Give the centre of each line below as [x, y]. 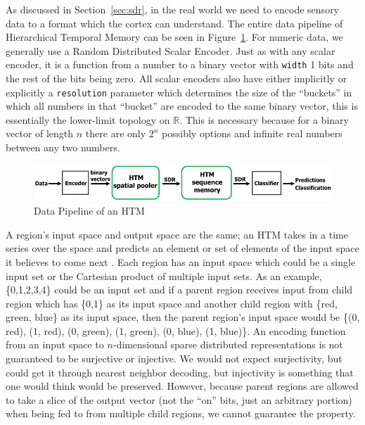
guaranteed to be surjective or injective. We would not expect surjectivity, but [174, 359]
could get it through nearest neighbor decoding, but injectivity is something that [180, 372]
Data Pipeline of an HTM [89, 211]
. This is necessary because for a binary [264, 119]
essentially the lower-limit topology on [88, 119]
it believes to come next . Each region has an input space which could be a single [181, 261]
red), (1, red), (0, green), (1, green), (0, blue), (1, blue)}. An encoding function [176, 330]
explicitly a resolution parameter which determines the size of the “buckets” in [179, 92]
